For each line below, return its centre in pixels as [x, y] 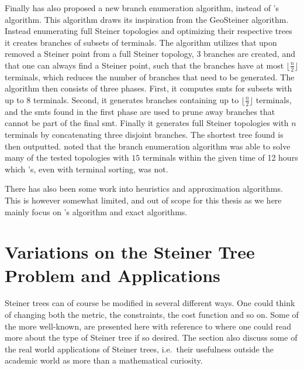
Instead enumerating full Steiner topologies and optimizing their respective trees [148, 31]
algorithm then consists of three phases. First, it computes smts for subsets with [148, 88]
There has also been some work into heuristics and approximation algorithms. [144, 189]
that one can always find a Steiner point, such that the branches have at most [144, 65]
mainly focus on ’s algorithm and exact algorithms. [96, 211]
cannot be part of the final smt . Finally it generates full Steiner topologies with [147, 123]
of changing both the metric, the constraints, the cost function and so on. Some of [152, 315]
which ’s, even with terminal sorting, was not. [87, 169]
